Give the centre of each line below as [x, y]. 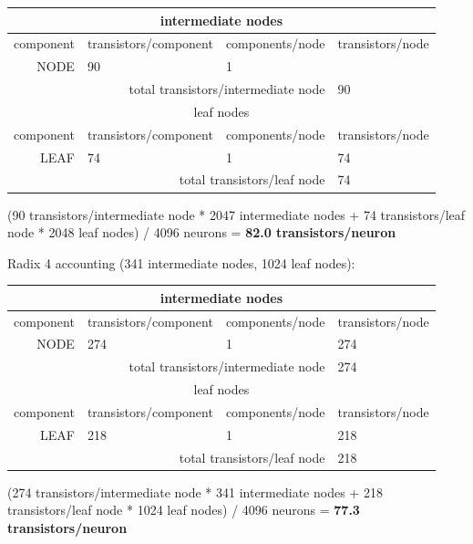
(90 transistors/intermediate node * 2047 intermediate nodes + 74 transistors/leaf [236, 214]
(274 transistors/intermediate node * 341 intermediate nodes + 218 [195, 492]
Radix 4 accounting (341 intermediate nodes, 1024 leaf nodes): [181, 262]
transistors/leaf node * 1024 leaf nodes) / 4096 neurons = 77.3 [184, 510]
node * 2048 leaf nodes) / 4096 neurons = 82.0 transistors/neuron [202, 232]
